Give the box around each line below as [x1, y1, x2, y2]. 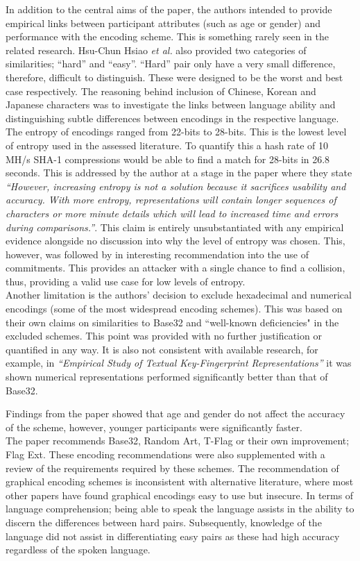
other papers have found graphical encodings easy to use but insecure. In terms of [6, 487, 354, 502]
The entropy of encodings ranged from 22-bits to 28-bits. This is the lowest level [6, 124, 347, 139]
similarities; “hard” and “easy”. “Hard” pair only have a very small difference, [6, 56, 336, 71]
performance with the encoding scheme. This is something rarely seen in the [6, 29, 329, 44]
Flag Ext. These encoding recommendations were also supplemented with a [6, 447, 325, 461]
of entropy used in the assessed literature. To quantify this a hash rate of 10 [6, 137, 329, 152]
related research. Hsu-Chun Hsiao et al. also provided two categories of [6, 42, 307, 57]
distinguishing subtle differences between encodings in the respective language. [6, 110, 339, 125]
